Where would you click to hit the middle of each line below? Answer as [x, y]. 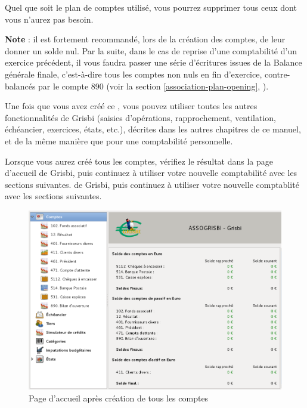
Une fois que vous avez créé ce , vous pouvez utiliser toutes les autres [131, 106]
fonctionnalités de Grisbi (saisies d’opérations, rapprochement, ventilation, [140, 117]
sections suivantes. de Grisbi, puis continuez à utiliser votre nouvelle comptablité [152, 184]
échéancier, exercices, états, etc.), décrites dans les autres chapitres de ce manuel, [153, 129]
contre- [277, 74]
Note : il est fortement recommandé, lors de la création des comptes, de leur [145, 39]
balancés [20, 86]
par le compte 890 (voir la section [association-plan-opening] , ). [153, 86]
